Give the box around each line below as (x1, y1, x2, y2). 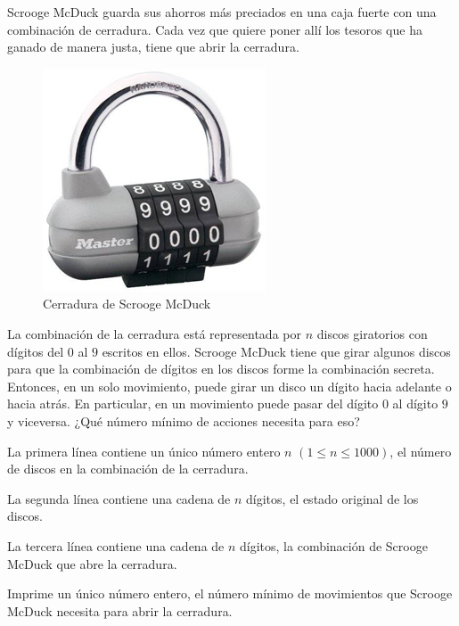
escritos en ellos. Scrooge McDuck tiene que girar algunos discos (102, 342, 451, 360)
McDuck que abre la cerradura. (7, 554, 177, 572)
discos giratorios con (316, 324, 428, 342)
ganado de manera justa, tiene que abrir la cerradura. (7, 37, 299, 56)
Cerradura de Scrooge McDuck (43, 294, 211, 313)
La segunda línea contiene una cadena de (7, 489, 231, 507)
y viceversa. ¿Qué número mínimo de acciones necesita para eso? (7, 411, 360, 430)
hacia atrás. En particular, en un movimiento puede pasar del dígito (7, 394, 379, 413)
